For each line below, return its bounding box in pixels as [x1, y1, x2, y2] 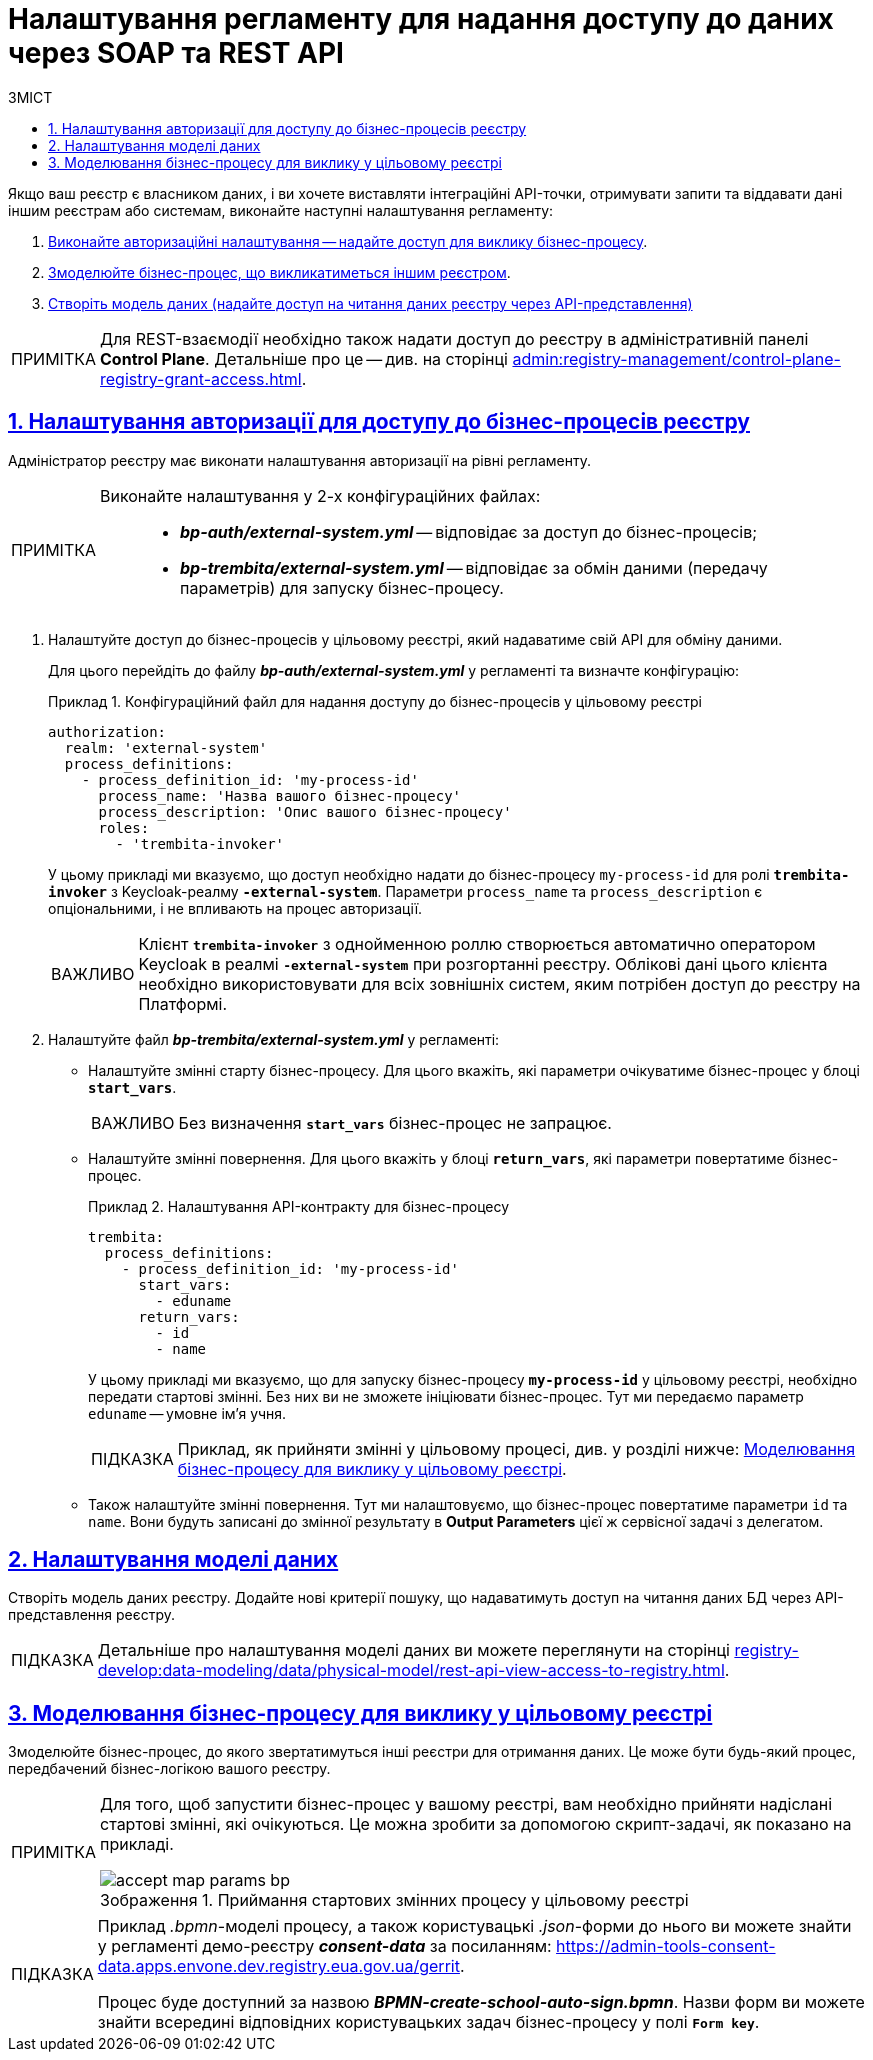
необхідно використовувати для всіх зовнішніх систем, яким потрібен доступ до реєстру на [138, 973, 861, 994]
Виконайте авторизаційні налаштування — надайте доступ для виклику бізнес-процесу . [48, 232, 648, 250]
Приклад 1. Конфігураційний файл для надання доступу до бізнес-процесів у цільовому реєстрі [48, 692, 702, 710]
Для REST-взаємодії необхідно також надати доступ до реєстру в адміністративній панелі [100, 328, 809, 349]
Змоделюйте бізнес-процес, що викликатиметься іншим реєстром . [48, 263, 511, 281]
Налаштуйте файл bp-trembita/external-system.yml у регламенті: [48, 1030, 500, 1048]
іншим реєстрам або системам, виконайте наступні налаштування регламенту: [8, 201, 554, 219]
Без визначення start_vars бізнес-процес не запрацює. [178, 1112, 612, 1133]
